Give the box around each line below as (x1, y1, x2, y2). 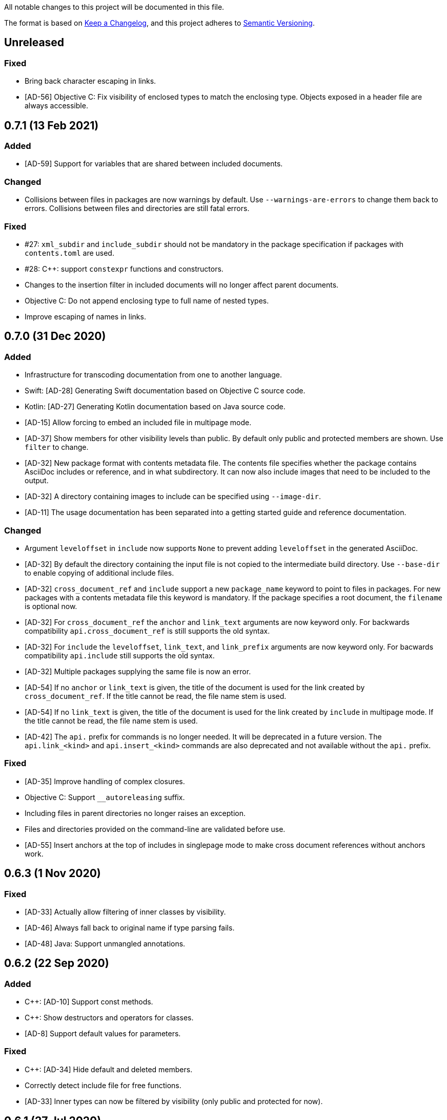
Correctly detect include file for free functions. (25, 1080, 181, 1090)
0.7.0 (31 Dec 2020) (4, 330, 106, 343)
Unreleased (4, 36, 65, 49)
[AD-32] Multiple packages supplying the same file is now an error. (25, 667, 251, 676)
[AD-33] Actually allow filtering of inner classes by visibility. (25, 907, 226, 916)
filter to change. (25, 443, 89, 452)
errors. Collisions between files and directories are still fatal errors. (25, 204, 250, 213)
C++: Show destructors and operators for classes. (25, 1013, 194, 1022)
